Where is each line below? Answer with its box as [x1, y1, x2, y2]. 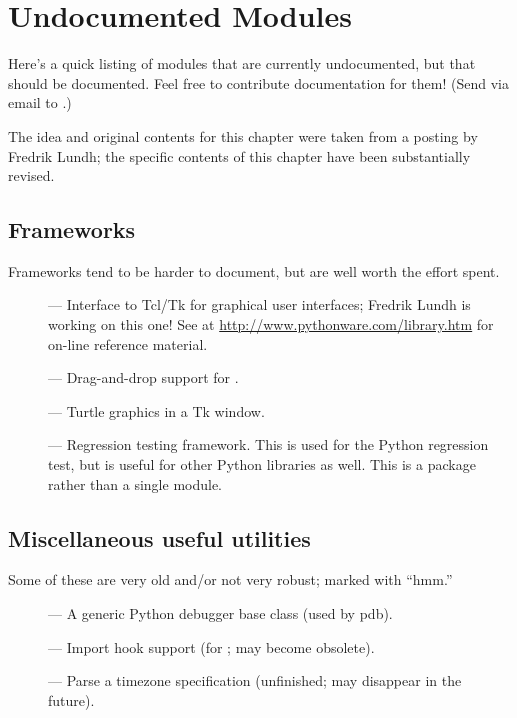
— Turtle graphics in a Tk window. [48, 400, 265, 421]
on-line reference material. [48, 333, 208, 354]
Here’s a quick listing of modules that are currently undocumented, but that [8, 53, 476, 74]
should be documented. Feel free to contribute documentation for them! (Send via [8, 72, 509, 93]
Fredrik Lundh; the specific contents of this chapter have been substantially [8, 145, 471, 166]
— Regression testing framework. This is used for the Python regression [48, 434, 489, 455]
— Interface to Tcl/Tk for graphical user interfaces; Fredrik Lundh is [48, 294, 471, 315]
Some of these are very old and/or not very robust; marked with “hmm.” [8, 569, 453, 590]
